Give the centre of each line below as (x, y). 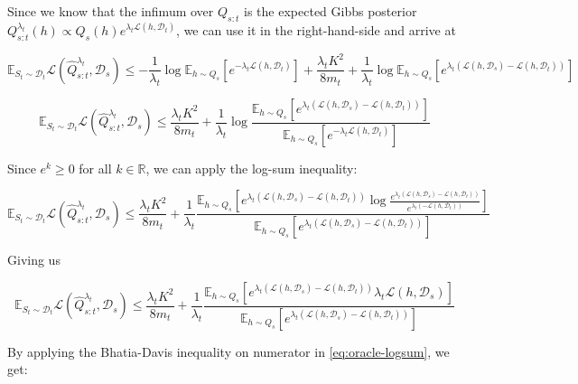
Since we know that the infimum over (111, 11)
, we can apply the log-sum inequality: (252, 168)
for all (95, 168)
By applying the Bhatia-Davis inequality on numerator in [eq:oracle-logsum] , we (228, 351)
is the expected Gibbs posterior (331, 11)
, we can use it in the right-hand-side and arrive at (316, 29)
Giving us (34, 260)
